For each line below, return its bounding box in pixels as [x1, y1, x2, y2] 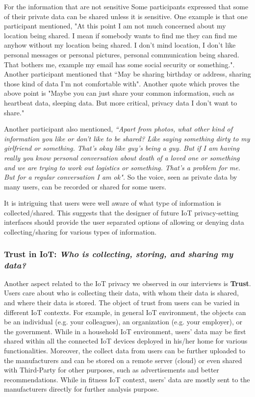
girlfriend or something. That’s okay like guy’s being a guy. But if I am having [4, 143, 239, 153]
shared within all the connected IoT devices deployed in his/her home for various [4, 336, 248, 346]
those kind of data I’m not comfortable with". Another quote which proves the [4, 78, 239, 88]
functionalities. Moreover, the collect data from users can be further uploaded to [4, 345, 246, 355]
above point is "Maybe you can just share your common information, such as [4, 88, 234, 98]
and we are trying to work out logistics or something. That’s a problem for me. [4, 162, 241, 172]
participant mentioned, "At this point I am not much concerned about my [4, 21, 226, 31]
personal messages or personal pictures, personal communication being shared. [4, 49, 239, 59]
